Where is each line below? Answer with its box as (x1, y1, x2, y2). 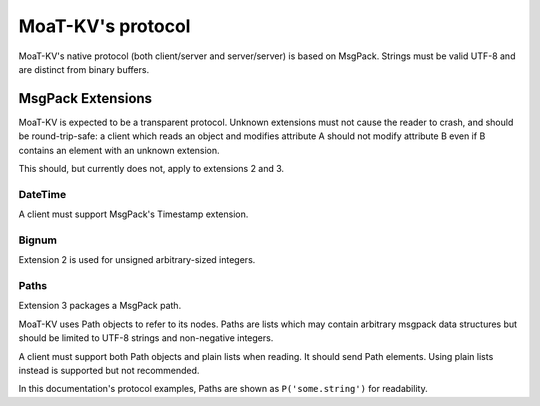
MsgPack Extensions (18, 90, 153, 107)
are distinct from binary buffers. (18, 63, 150, 75)
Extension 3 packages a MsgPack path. (18, 300, 182, 312)
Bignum (18, 233, 57, 247)
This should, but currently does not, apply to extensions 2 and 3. (18, 163, 285, 175)
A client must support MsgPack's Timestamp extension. (18, 208, 249, 220)
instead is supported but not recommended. (18, 365, 200, 376)
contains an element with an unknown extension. (18, 144, 220, 156)
